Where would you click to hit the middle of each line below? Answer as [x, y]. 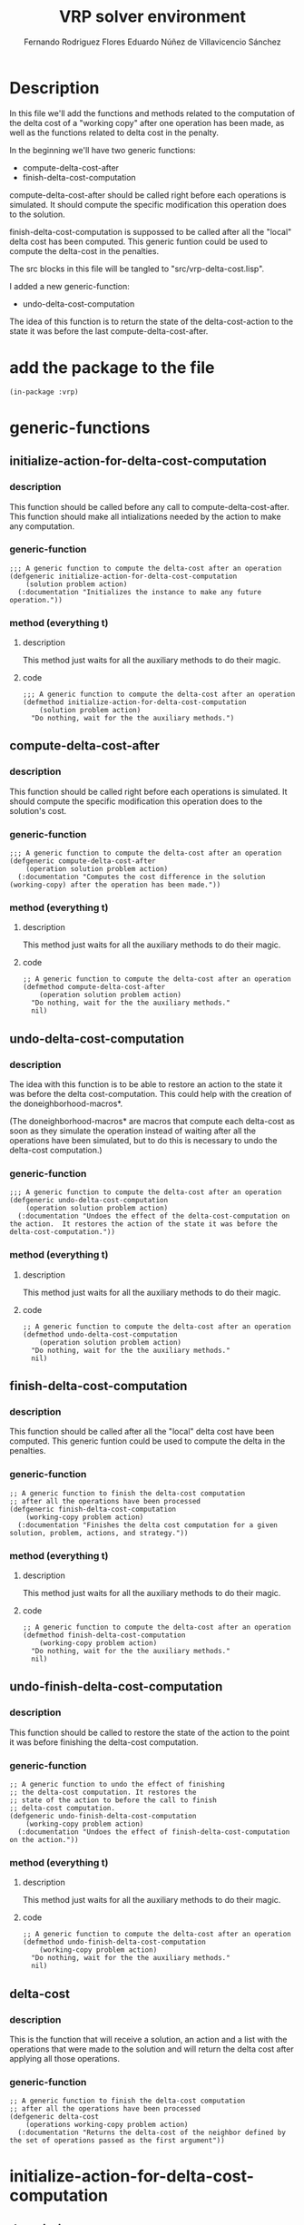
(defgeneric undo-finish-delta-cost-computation [103, 1816]
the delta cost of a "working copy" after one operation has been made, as [147, 123]
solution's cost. [38, 810]
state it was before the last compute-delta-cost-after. [109, 331]
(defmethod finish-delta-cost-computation [104, 1635]
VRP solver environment [152, 17]
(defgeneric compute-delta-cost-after [83, 861]
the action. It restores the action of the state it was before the [144, 1224]
